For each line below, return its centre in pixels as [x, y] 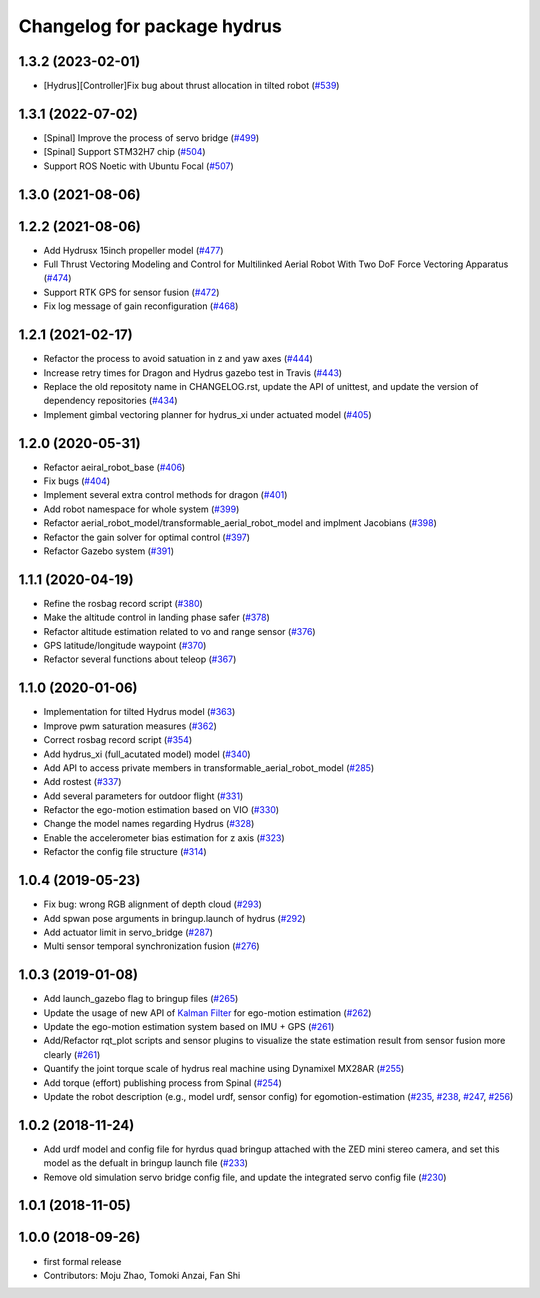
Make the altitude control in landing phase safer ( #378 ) [156, 617]
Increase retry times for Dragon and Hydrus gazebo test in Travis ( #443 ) [193, 372]
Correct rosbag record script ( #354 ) [118, 740]
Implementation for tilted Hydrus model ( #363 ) [139, 712]
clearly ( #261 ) [72, 1054]
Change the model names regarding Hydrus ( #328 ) [149, 824]
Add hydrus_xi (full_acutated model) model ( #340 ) [147, 754]
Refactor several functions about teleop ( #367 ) [140, 659]
